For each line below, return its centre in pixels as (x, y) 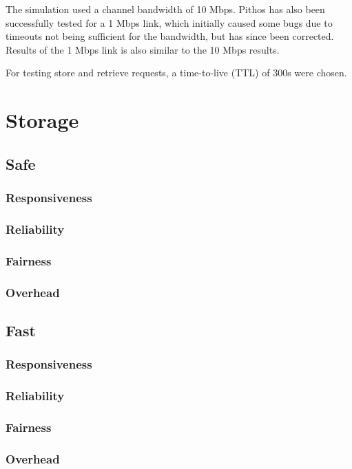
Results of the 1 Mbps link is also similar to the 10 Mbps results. (143, 49)
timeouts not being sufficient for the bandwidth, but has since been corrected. (170, 36)
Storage (42, 120)
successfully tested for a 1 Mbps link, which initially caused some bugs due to (169, 22)
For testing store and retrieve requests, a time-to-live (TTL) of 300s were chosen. (176, 73)
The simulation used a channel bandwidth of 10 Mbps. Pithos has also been (165, 9)
